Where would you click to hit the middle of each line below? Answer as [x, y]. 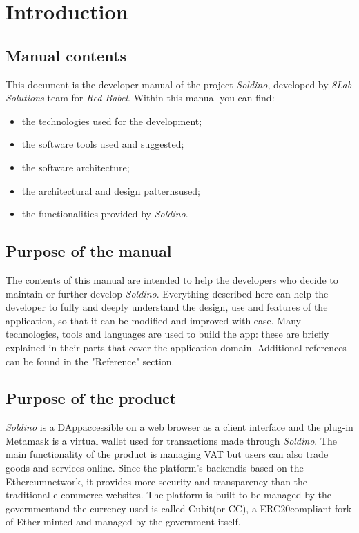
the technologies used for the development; [112, 120]
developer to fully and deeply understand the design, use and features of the [167, 307]
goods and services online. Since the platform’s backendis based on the [155, 468]
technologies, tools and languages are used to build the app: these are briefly [167, 334]
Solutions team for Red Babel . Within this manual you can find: [140, 98]
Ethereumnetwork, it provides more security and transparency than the [157, 481]
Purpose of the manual [89, 251]
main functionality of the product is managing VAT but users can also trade [167, 454]
